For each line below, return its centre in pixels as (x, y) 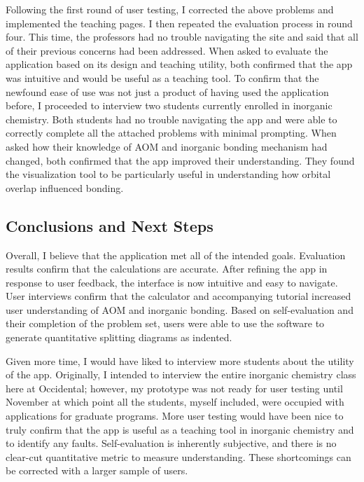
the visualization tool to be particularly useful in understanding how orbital (168, 174)
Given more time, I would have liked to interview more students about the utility (180, 360)
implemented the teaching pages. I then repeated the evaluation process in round (179, 23)
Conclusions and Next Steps (110, 225)
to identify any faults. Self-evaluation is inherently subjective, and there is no (171, 443)
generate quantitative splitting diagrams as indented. (119, 337)
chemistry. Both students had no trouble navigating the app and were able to (171, 119)
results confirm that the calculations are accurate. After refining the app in (167, 269)
